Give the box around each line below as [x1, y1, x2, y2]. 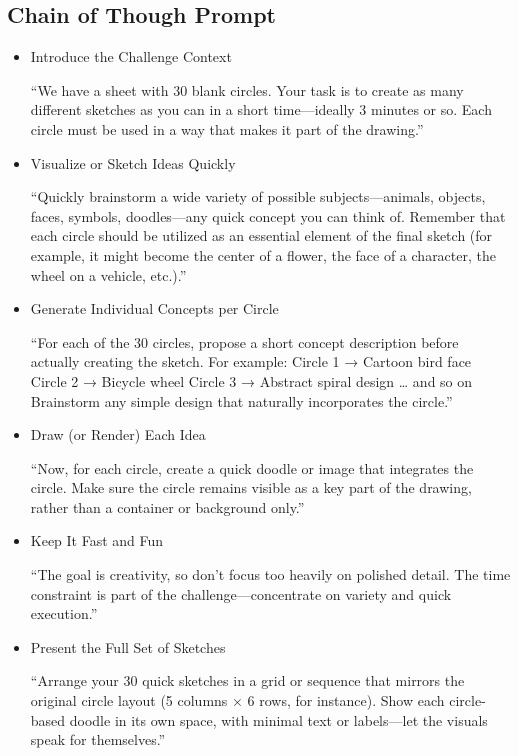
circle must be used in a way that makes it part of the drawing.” [30, 118, 424, 139]
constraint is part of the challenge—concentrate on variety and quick [30, 583, 452, 604]
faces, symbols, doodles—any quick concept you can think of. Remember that [30, 205, 506, 226]
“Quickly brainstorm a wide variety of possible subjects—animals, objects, [30, 186, 486, 207]
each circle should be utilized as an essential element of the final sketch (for [30, 225, 493, 246]
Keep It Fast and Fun [30, 530, 164, 551]
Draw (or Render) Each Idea [30, 424, 206, 445]
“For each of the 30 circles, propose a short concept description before [30, 331, 459, 352]
